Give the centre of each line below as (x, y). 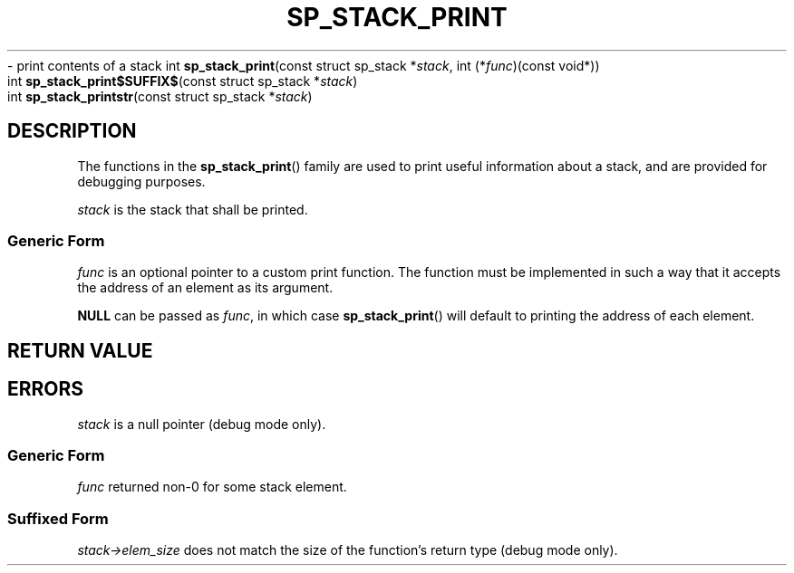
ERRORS (46, 389)
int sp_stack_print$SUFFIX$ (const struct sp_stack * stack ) (183, 81)
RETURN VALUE (80, 350)
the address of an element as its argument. (205, 288)
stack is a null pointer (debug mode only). (202, 424)
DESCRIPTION (72, 131)
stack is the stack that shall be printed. (193, 209)
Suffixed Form (58, 518)
